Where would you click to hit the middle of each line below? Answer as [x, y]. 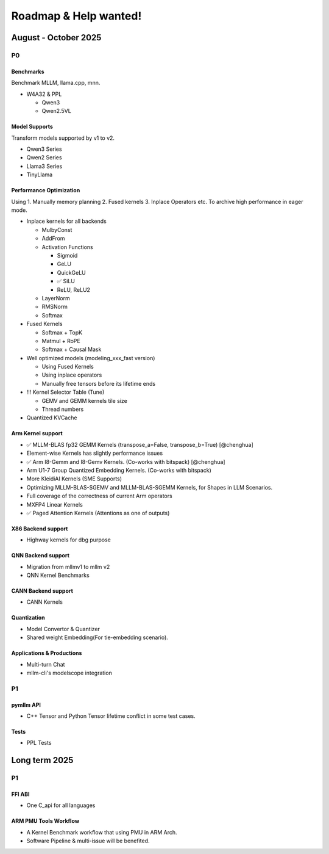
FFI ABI [20, 794]
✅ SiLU [66, 281]
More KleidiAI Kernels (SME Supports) [74, 479]
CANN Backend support [42, 591]
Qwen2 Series [44, 157]
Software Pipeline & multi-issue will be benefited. [88, 841]
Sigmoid [67, 255]
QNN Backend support [41, 555]
